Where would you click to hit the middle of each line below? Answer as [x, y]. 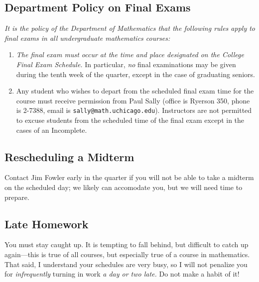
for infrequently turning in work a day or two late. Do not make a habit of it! [122, 274]
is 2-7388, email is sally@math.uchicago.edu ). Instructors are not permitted [134, 110]
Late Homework [47, 224]
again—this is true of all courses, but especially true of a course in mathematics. [127, 254]
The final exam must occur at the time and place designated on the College [130, 54]
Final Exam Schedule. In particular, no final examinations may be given [126, 64]
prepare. [17, 197]
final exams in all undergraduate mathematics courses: [87, 38]
